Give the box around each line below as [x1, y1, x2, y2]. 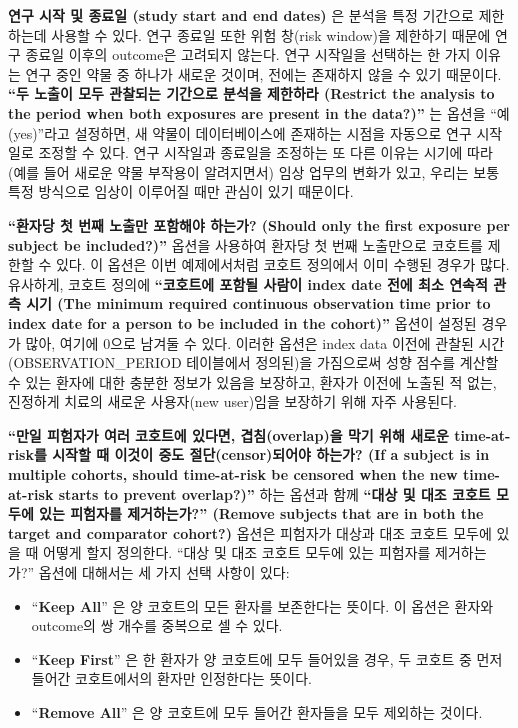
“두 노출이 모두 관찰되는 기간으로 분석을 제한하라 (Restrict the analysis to [8, 83, 495, 104]
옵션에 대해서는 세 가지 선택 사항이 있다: [38, 562, 290, 583]
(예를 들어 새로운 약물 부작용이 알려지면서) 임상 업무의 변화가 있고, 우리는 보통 [8, 161, 500, 182]
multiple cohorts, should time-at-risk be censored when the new [8, 464, 458, 485]
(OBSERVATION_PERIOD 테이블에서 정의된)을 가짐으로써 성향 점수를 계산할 [8, 352, 499, 373]
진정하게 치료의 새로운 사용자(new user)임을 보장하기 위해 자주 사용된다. [8, 391, 457, 412]
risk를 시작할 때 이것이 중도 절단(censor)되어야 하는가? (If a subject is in [8, 444, 490, 465]
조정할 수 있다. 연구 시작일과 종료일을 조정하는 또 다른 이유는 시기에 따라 [38, 142, 493, 163]
